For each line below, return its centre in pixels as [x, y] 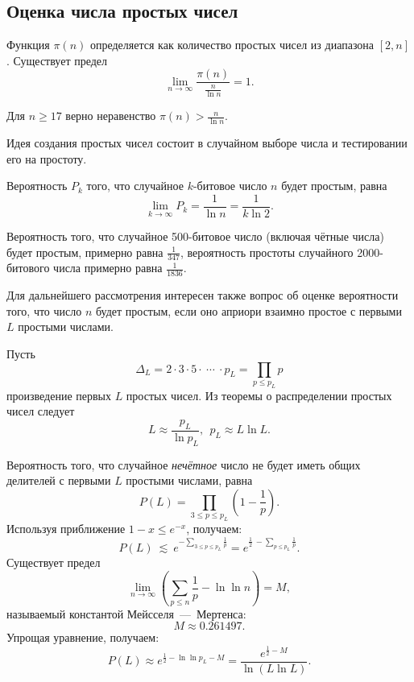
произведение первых [59, 395]
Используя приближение [66, 529]
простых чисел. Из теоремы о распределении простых [259, 395]
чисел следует [41, 411]
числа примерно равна [108, 268]
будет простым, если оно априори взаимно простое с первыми [248, 310]
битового [28, 268]
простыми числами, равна [189, 480]
